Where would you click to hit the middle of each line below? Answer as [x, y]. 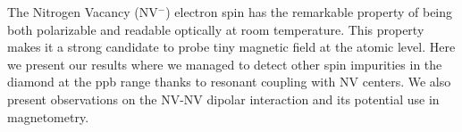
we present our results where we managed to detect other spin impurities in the [225, 64]
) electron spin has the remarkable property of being [309, 12]
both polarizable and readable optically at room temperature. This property [216, 29]
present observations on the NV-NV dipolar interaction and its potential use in [223, 99]
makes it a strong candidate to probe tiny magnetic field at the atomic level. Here [231, 47]
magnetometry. [48, 116]
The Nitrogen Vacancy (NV [83, 12]
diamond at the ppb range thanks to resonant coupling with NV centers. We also [229, 82]
